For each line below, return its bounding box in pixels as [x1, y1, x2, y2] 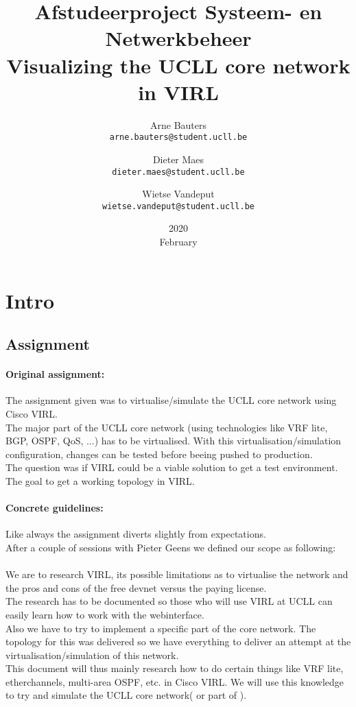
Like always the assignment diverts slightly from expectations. [5, 527, 266, 541]
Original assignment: [5, 367, 105, 381]
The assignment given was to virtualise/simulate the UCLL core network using [5, 393, 337, 407]
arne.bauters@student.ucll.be [109, 132, 248, 143]
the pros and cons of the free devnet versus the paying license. [5, 580, 267, 595]
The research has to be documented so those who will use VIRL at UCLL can [5, 594, 333, 608]
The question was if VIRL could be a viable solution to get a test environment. [5, 460, 338, 475]
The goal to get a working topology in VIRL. [5, 473, 195, 488]
